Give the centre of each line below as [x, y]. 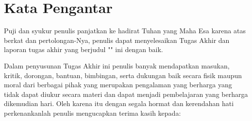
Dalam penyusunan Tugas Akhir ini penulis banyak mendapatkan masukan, [117, 65]
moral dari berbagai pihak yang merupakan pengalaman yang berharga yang [118, 85]
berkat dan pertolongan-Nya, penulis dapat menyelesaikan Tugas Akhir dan [117, 40]
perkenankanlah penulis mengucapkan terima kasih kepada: [92, 113]
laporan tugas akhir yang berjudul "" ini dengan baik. [84, 49]
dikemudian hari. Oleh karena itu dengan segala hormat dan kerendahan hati [119, 103]
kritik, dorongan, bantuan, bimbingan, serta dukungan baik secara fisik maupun [123, 75]
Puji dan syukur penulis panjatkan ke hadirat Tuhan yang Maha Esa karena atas [125, 31]
